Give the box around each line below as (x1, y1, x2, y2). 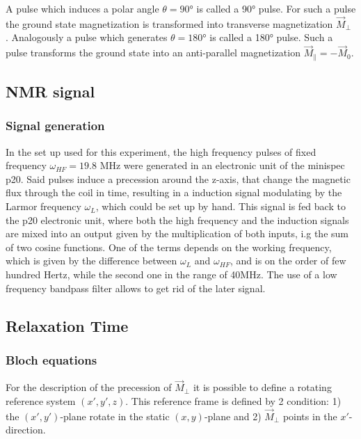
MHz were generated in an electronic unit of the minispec (99, 158, 345, 173)
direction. (6, 422, 46, 437)
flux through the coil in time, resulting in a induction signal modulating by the (6, 185, 342, 200)
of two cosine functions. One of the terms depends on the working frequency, (6, 239, 332, 254)
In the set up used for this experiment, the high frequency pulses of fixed (6, 144, 316, 159)
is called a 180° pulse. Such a (209, 30, 333, 45)
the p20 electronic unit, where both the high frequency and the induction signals (6, 212, 349, 227)
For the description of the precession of (6, 380, 172, 394)
